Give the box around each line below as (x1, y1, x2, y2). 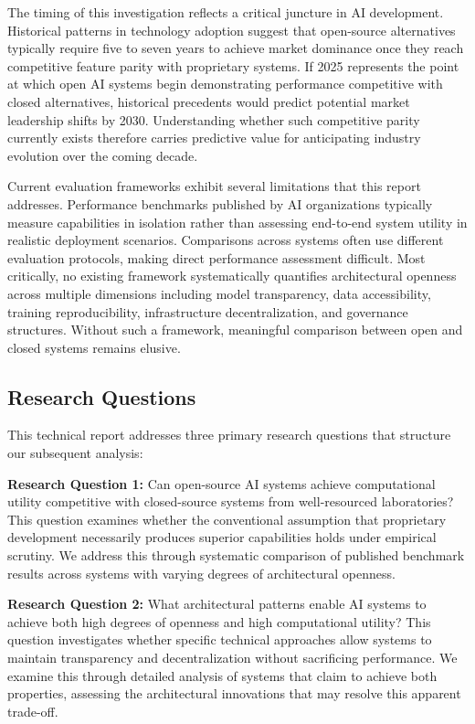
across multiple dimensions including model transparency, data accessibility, (7, 283, 431, 303)
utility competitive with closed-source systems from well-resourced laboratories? (7, 492, 454, 511)
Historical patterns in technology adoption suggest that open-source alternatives (7, 20, 456, 39)
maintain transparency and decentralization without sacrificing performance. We (7, 648, 458, 667)
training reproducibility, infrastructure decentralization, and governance (7, 302, 408, 321)
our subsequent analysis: (7, 443, 143, 463)
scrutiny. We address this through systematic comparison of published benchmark (7, 546, 465, 565)
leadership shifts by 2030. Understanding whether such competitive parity (7, 110, 420, 129)
